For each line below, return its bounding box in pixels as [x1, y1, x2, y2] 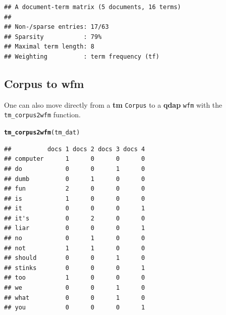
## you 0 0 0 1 [4, 304, 145, 311]
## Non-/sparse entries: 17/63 [4, 23, 109, 31]
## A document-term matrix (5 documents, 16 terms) [4, 4, 181, 11]
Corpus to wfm [4, 75, 84, 91]
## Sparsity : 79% [4, 33, 102, 40]
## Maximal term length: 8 [4, 43, 94, 51]
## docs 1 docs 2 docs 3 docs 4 [4, 145, 145, 153]
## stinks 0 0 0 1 [4, 264, 145, 272]
